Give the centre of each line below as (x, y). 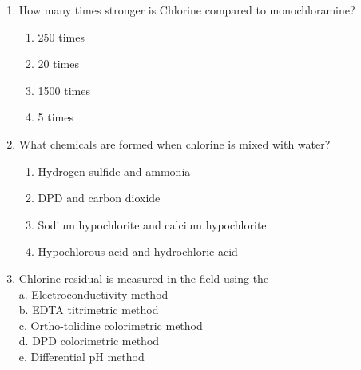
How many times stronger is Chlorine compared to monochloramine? (187, 10)
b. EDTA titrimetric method (89, 310)
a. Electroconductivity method (93, 294)
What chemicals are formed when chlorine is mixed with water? (175, 143)
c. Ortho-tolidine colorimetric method (111, 325)
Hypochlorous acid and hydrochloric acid (138, 251)
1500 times (64, 90)
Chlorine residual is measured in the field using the (144, 278)
